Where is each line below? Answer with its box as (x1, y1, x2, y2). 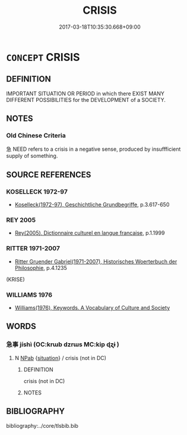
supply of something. (6, 153, 58, 160)
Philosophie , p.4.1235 (14, 264, 67, 271)
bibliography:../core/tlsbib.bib (6, 422, 79, 429)
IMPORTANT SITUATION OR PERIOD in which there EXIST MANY (6, 90, 165, 97)
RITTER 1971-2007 (6, 244, 61, 253)
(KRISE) (6, 275, 25, 283)
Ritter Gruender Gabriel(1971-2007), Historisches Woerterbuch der (14, 257, 178, 265)
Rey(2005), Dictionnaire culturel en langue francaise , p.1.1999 (14, 229, 165, 237)
